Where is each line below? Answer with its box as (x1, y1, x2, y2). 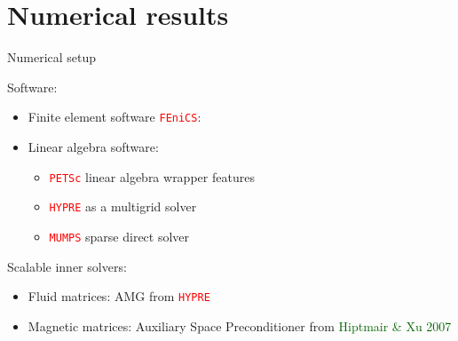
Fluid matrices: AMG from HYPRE (28, 287, 210, 305)
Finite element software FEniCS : (28, 107, 201, 126)
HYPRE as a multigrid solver (49, 197, 197, 216)
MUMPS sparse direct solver (49, 226, 190, 245)
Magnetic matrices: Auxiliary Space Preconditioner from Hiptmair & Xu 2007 (28, 316, 452, 335)
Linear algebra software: (28, 137, 159, 155)
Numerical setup (7, 48, 97, 67)
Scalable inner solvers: (7, 257, 127, 275)
